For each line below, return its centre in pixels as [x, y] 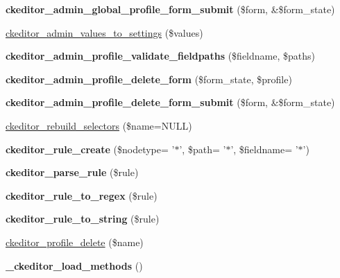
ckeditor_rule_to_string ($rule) [83, 219]
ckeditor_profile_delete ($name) [75, 242]
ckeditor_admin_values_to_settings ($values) [104, 32]
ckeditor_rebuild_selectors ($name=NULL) [99, 125]
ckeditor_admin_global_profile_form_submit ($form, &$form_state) [170, 9]
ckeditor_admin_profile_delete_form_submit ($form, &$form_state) [170, 102]
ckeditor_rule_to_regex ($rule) [82, 195]
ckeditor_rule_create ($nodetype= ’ [90, 149]
